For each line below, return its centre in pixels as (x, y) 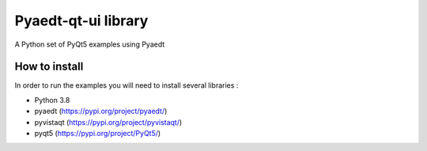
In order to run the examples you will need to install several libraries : (127, 85)
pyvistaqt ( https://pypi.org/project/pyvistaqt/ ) (108, 122)
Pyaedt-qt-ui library (81, 21)
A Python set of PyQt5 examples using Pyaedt (90, 44)
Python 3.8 (52, 100)
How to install (49, 67)
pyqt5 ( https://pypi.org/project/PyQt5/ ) (98, 134)
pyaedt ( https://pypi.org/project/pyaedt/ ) (101, 111)
